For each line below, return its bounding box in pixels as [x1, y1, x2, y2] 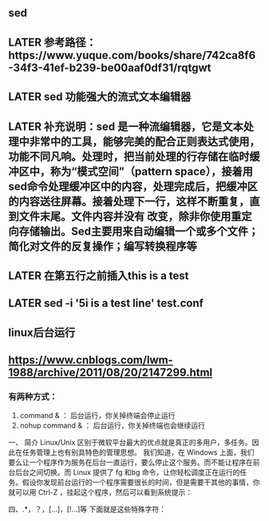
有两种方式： [8, 391, 58, 402]
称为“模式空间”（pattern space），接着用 [49, 164, 254, 178]
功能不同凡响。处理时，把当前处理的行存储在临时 [8, 149, 250, 163]
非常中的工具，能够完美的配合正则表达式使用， [29, 135, 260, 148]
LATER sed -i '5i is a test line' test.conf [8, 297, 204, 310]
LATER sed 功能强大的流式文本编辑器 [8, 90, 192, 104]
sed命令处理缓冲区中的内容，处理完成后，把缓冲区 [8, 180, 258, 193]
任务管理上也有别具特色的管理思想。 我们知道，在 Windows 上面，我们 [22, 448, 255, 457]
